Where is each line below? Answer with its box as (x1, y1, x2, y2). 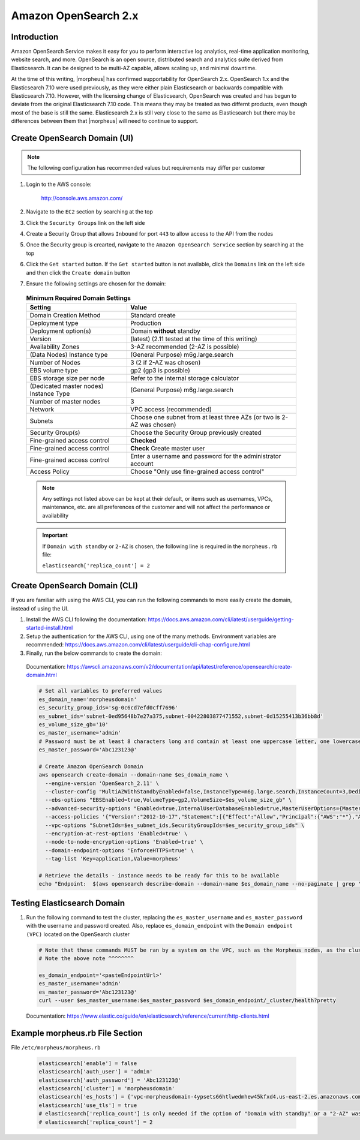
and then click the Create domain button (26, 269, 131, 276)
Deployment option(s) (29, 327, 91, 335)
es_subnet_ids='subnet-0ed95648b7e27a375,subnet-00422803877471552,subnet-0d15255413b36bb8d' (38, 712, 324, 720)
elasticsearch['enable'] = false (38, 1060, 137, 1067)
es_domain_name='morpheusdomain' (38, 696, 137, 703)
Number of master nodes (29, 397, 101, 405)
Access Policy (29, 467, 70, 476)
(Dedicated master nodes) (29, 381, 104, 390)
